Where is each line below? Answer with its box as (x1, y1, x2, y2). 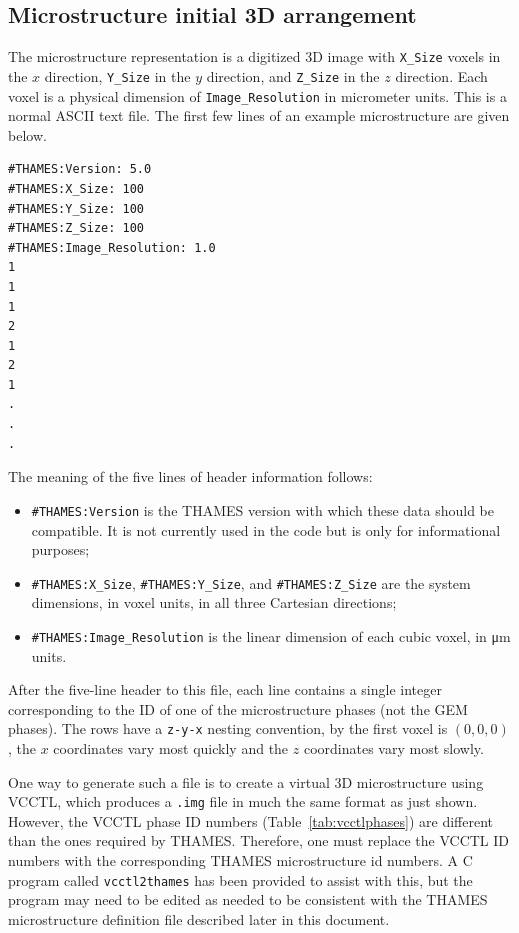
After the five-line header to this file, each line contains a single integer (8, 679, 442, 700)
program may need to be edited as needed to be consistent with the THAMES (8, 889, 488, 910)
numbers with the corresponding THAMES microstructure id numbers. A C (8, 850, 473, 871)
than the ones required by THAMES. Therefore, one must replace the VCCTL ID (8, 830, 510, 851)
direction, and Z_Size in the (206, 65, 380, 86)
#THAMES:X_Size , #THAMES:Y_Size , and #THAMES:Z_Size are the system (31, 572, 471, 593)
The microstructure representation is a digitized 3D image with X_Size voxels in (8, 46, 501, 67)
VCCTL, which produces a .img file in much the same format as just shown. (8, 791, 478, 812)
